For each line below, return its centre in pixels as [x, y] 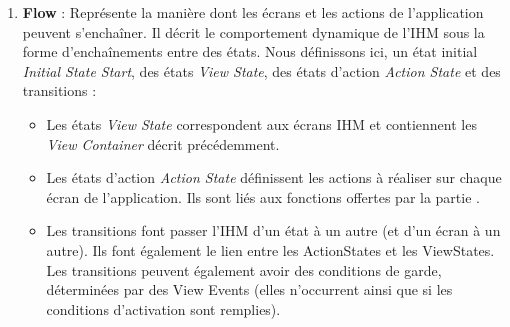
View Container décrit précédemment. [163, 143]
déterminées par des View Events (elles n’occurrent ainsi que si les [249, 289]
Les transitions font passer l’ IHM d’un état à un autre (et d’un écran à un [273, 230]
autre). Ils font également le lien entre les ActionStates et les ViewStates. [270, 249]
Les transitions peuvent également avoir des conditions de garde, [244, 269]
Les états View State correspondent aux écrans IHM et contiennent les [261, 123]
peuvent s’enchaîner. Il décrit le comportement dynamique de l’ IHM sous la [253, 31]
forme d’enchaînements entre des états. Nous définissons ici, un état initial [250, 51]
